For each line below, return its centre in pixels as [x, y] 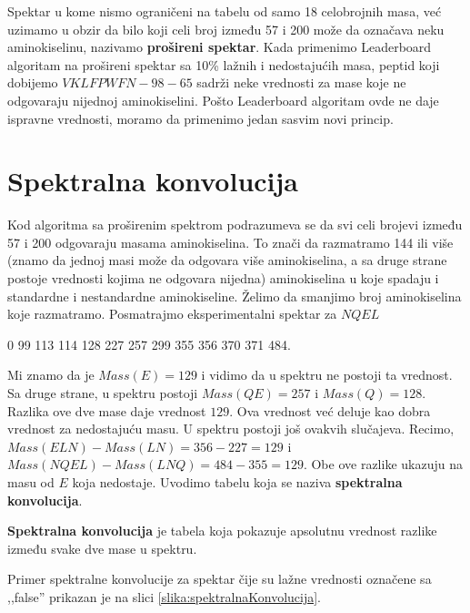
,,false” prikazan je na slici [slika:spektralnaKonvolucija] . [165, 596]
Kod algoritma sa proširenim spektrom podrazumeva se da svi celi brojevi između [235, 225]
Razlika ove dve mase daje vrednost [107, 410]
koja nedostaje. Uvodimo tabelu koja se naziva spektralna [237, 482]
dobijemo [33, 82]
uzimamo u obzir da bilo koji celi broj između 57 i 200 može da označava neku [226, 29]
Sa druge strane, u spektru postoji [103, 393]
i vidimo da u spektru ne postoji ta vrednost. [327, 375]
